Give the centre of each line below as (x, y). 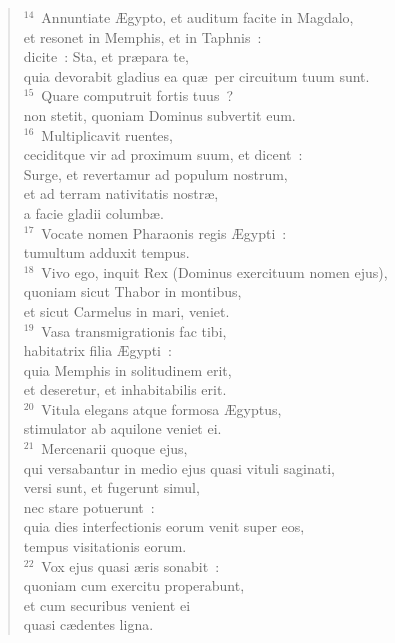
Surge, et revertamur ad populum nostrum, (155, 173)
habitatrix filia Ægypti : (97, 350)
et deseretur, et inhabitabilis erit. (125, 389)
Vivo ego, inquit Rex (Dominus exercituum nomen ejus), (214, 271)
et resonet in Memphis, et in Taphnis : (142, 36)
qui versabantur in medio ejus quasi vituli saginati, (179, 467)
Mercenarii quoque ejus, (114, 448)
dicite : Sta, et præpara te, (106, 56)
